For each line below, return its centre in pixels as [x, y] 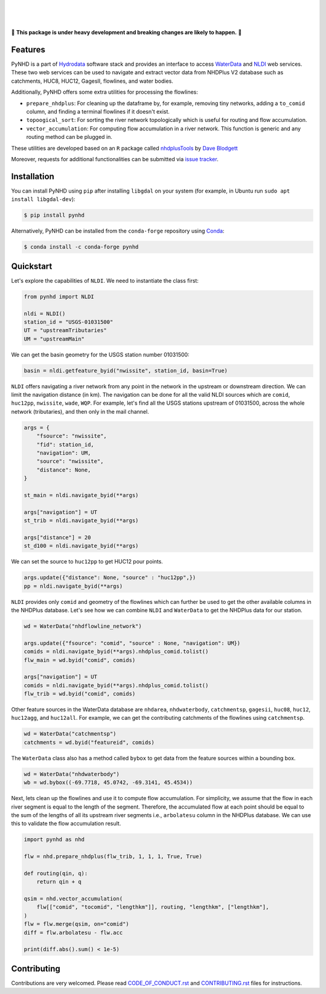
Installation [33, 176]
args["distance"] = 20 [57, 537]
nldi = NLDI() [45, 313]
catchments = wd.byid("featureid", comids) [89, 742]
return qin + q [59, 882]
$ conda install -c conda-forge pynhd [81, 247]
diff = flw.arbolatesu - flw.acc [73, 932]
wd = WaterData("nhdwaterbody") [72, 774]
